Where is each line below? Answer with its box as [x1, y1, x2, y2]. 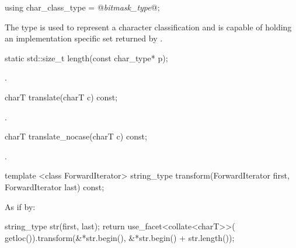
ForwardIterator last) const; [5, 180, 105, 193]
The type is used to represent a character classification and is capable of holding [5, 20, 292, 33]
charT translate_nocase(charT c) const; [5, 130, 147, 142]
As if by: [5, 200, 36, 212]
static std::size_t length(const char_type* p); [5, 51, 168, 64]
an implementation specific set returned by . [5, 32, 163, 44]
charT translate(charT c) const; [5, 90, 118, 103]
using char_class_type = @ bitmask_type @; [5, 1, 160, 13]
